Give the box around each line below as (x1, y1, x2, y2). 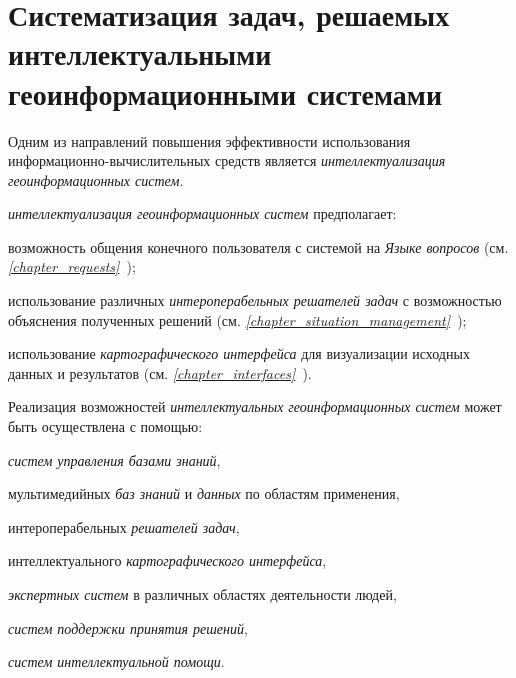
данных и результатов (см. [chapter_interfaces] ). (8, 362, 312, 383)
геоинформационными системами (8, 72, 443, 113)
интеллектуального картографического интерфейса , (8, 550, 327, 571)
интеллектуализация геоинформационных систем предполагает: (8, 203, 397, 224)
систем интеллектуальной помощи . (8, 651, 225, 672)
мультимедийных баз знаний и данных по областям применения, (8, 483, 400, 504)
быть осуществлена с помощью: (8, 416, 203, 437)
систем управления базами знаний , (8, 449, 221, 470)
